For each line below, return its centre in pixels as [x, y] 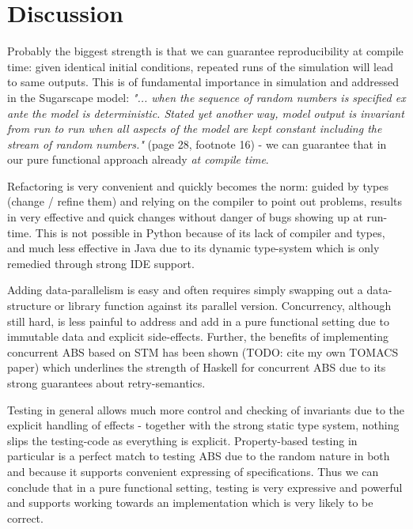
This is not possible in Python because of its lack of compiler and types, [210, 232]
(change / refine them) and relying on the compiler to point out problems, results [205, 201]
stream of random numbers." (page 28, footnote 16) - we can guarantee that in [197, 144]
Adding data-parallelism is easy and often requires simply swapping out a [185, 290]
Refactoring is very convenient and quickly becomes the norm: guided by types [198, 185]
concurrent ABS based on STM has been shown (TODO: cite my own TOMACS [203, 351]
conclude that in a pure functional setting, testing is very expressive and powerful [205, 487]
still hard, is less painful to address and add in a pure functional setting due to [198, 321]
